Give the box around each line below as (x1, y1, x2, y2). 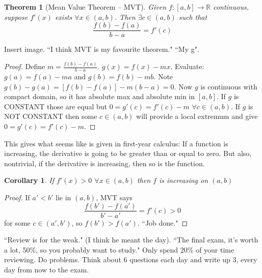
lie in (56, 192, 71, 202)
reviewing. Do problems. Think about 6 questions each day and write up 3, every (4, 254, 257, 265)
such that (178, 11, 207, 22)
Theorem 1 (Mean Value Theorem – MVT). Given (4, 2, 167, 12)
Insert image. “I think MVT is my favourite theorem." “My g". (4, 44, 199, 54)
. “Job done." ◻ (137, 217, 188, 228)
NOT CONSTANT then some (4, 111, 97, 121)
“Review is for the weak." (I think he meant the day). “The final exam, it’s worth (4, 234, 258, 245)
